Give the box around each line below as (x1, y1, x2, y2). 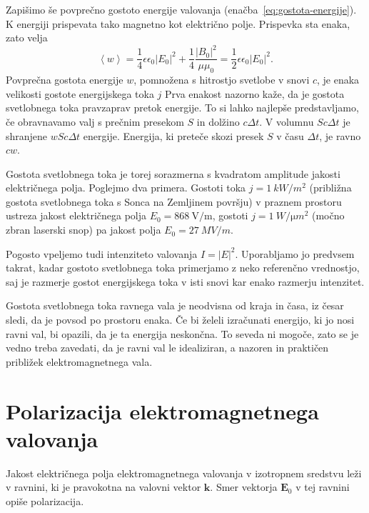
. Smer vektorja (210, 479, 278, 494)
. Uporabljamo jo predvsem (235, 246, 355, 261)
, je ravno (319, 128, 361, 143)
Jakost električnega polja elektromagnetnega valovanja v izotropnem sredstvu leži (6, 465, 362, 480)
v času (276, 128, 304, 143)
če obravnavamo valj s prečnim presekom (6, 114, 184, 129)
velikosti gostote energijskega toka (6, 86, 154, 101)
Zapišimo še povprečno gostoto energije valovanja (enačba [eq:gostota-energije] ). (6, 2, 357, 16)
